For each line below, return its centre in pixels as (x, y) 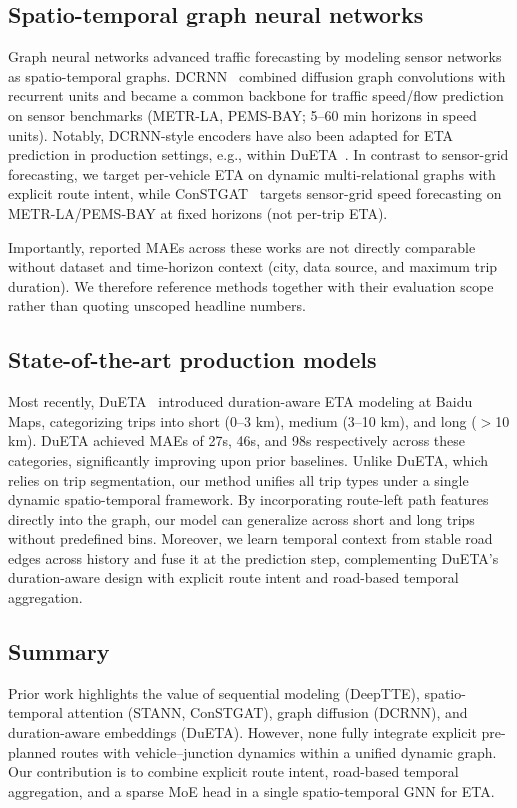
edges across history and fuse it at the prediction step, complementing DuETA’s (253, 557)
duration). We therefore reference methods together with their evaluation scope (251, 285)
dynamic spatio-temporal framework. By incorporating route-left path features (248, 499)
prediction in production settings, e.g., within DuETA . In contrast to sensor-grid (258, 154)
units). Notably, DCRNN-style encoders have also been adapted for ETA (231, 134)
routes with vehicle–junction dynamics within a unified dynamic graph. (278, 751)
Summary (59, 651)
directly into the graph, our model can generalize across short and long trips (241, 518)
